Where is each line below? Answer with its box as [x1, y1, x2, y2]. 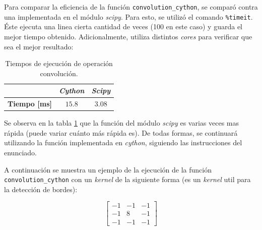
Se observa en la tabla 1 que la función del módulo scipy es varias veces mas [4, 118, 239, 128]
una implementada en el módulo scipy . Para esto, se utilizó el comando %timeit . [4, 11, 253, 22]
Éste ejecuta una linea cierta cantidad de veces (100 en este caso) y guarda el [4, 21, 243, 32]
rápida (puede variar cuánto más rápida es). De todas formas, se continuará [4, 127, 238, 138]
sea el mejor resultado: [4, 41, 74, 51]
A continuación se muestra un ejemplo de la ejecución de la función [4, 164, 212, 175]
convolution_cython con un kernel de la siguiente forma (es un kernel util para [4, 174, 251, 185]
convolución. [40, 68, 78, 78]
